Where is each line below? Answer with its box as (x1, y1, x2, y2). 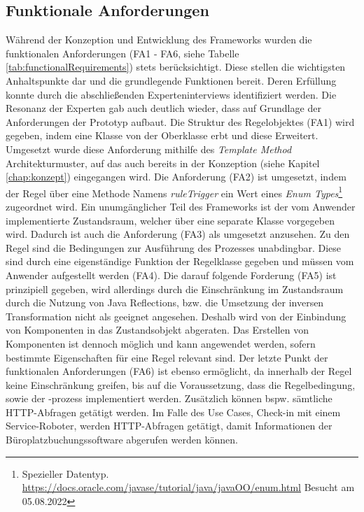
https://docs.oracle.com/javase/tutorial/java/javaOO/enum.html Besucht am (22, 480, 355, 495)
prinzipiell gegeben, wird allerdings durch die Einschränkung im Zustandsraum (6, 281, 344, 296)
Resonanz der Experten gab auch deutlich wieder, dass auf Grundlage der (6, 101, 321, 115)
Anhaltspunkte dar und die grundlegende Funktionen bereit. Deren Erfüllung (6, 73, 337, 87)
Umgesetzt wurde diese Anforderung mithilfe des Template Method (6, 141, 292, 156)
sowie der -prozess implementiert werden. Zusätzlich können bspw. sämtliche (6, 391, 332, 406)
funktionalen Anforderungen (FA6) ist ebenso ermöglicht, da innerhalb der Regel (6, 364, 352, 378)
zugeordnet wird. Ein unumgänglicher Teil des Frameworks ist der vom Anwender (6, 199, 356, 213)
